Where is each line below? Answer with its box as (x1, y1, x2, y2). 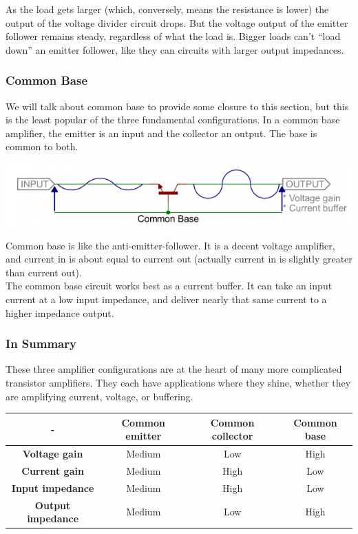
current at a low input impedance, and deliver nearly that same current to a (6, 291, 327, 306)
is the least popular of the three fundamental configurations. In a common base (6, 112, 340, 127)
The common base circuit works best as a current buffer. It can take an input (6, 278, 333, 293)
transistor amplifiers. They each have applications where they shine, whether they (6, 375, 351, 389)
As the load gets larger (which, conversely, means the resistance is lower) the (6, 2, 329, 16)
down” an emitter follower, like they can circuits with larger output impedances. (6, 42, 344, 57)
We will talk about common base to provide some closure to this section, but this (6, 99, 349, 113)
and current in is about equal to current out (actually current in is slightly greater (6, 251, 352, 266)
